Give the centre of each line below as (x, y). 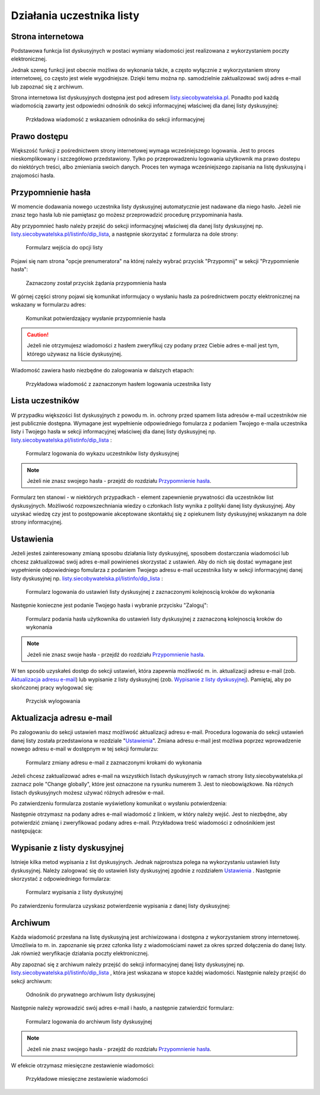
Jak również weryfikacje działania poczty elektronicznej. (80, 954)
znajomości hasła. (33, 175)
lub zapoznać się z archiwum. (47, 87)
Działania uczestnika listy (75, 15)
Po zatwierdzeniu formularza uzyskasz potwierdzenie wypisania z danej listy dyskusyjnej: (121, 906)
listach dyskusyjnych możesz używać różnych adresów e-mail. (88, 792)
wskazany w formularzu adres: (48, 305)
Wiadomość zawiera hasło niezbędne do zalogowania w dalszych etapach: (103, 371)
